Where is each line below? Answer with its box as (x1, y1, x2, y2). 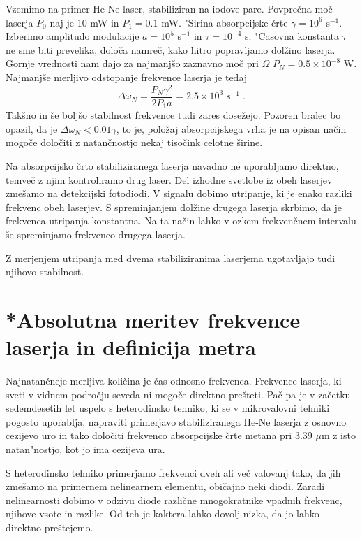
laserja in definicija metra (6, 333, 256, 361)
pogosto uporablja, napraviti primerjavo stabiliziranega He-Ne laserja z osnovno (6, 414, 347, 429)
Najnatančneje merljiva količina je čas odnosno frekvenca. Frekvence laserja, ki (6, 373, 342, 387)
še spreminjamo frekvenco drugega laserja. (6, 227, 186, 241)
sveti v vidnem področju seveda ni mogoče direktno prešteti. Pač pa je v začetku (6, 387, 351, 401)
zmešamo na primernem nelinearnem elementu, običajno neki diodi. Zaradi (6, 479, 325, 494)
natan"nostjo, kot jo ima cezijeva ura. (6, 441, 165, 456)
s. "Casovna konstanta (245, 29, 340, 43)
